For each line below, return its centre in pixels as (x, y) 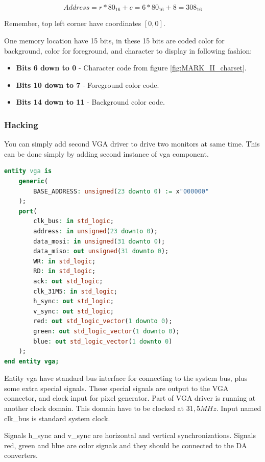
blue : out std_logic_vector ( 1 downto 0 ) (103, 341)
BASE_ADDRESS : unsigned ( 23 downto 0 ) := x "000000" (121, 191)
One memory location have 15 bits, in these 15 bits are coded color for (114, 41)
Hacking (21, 124)
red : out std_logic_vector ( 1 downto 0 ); (103, 321)
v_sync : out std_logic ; (74, 311)
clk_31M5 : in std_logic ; (75, 291)
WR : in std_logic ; (65, 261)
